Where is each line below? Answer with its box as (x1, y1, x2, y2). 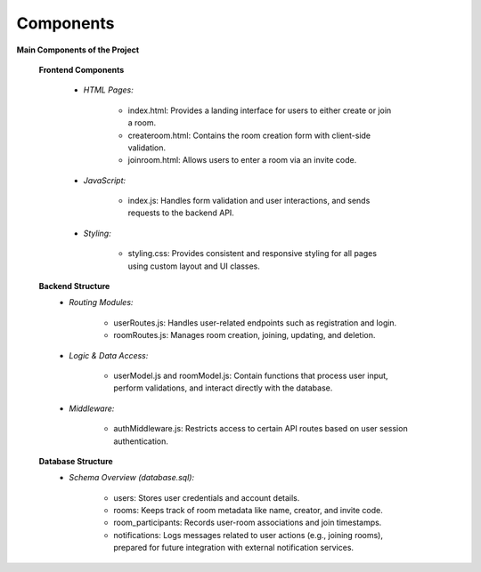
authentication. (113, 436, 169, 447)
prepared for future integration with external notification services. (113, 543, 355, 553)
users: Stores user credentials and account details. (113, 492, 300, 503)
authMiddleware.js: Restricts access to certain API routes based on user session (113, 423, 409, 434)
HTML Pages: (83, 85, 134, 95)
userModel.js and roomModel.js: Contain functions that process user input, (113, 370, 388, 381)
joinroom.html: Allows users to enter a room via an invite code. (127, 155, 357, 165)
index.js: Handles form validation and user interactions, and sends (127, 196, 371, 206)
